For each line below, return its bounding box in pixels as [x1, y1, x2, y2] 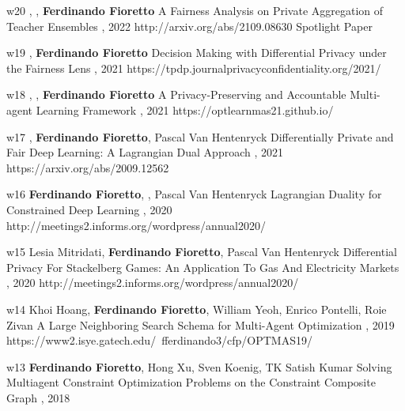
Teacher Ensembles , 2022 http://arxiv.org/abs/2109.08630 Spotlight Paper [6, 17, 373, 34]
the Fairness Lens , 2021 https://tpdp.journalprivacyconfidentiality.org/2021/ [6, 59, 381, 76]
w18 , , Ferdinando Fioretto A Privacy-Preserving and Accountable [6, 86, 346, 103]
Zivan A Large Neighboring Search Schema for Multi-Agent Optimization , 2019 [6, 316, 395, 333]
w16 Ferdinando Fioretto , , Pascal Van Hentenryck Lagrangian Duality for [6, 186, 382, 202]
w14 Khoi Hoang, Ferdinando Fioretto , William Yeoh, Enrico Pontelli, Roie [6, 300, 387, 317]
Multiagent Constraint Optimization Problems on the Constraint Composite [6, 374, 376, 390]
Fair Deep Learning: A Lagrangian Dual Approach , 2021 [6, 144, 284, 160]
